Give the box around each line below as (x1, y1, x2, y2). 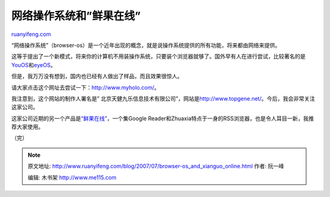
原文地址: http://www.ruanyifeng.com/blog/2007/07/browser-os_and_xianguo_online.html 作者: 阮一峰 (28, 162, 284, 170)
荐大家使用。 (11, 123, 44, 131)
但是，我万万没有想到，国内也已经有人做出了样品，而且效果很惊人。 (11, 73, 183, 80)
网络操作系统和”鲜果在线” (11, 9, 141, 23)
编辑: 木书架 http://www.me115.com (28, 174, 117, 181)
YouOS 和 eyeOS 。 (11, 61, 56, 68)
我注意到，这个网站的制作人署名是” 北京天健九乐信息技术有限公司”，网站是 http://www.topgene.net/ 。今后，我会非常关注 (11, 95, 315, 102)
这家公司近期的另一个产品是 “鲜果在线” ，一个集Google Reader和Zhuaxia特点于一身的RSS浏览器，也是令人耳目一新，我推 (11, 115, 314, 122)
